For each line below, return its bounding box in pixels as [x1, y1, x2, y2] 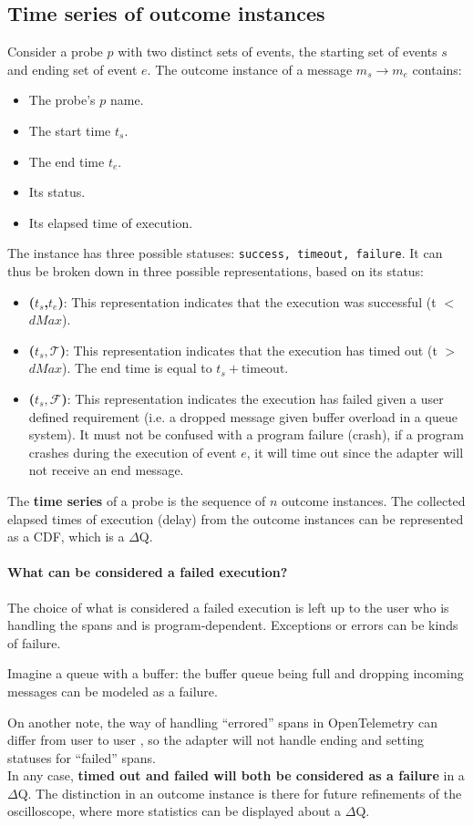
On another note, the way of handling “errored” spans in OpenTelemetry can [7, 712, 438, 731]
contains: [412, 59, 462, 78]
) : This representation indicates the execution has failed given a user [61, 388, 444, 408]
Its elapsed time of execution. [28, 212, 193, 232]
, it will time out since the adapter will [246, 442, 464, 461]
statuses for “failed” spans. [7, 748, 156, 767]
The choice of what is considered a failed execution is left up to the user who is [7, 597, 449, 616]
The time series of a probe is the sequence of [7, 490, 266, 510]
